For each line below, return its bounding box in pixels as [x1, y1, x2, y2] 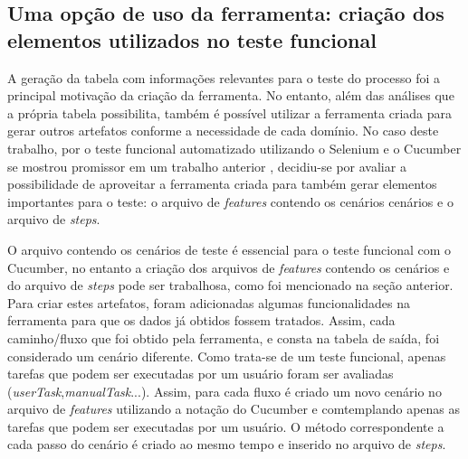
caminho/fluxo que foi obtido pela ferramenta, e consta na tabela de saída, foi [7, 328, 440, 347]
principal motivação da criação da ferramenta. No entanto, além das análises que [7, 86, 454, 105]
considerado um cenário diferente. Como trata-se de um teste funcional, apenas [7, 346, 446, 365]
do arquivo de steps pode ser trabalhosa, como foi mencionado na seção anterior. [7, 276, 454, 295]
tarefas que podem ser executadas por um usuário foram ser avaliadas [7, 364, 394, 383]
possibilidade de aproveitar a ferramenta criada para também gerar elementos [7, 174, 437, 193]
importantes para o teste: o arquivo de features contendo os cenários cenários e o [7, 192, 454, 211]
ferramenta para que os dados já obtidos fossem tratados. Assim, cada [7, 311, 396, 330]
